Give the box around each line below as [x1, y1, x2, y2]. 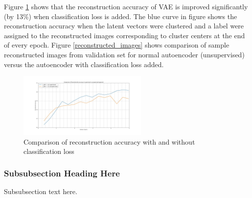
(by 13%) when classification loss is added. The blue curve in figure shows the [4, 11, 237, 21]
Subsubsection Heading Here [4, 167, 120, 179]
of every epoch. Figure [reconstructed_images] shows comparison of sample [4, 40, 229, 50]
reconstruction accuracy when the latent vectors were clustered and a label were [4, 21, 244, 31]
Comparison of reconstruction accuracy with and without [23, 136, 195, 147]
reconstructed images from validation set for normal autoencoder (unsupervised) [4, 49, 245, 59]
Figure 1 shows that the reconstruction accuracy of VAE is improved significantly [4, 1, 248, 11]
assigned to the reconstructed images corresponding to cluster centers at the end [4, 30, 245, 40]
